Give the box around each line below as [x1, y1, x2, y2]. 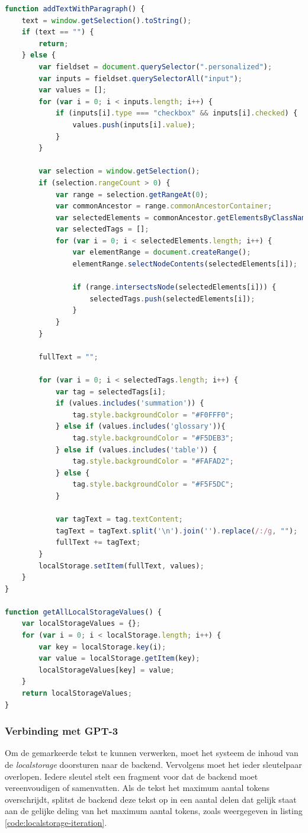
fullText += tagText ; [55, 538, 141, 547]
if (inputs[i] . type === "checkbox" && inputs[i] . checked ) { [55, 109, 298, 118]
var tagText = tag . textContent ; [55, 515, 183, 524]
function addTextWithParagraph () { [5, 5, 145, 13]
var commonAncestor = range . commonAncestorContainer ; [55, 202, 272, 211]
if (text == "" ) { [21, 28, 94, 37]
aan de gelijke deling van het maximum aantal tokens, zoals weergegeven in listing [5, 805, 303, 817]
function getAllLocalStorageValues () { [5, 607, 162, 616]
